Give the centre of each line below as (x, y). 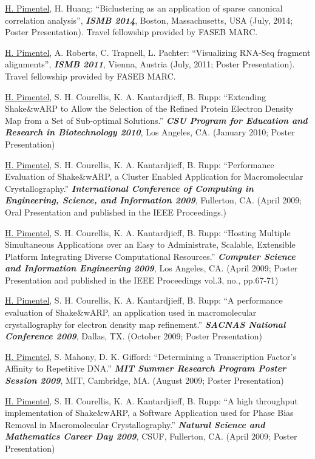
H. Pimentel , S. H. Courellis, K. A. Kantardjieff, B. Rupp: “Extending (135, 96)
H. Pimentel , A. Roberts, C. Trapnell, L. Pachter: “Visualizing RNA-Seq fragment (158, 52)
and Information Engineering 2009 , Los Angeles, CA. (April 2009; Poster (151, 268)
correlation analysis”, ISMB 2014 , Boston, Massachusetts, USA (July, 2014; (149, 20)
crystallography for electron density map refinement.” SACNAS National (145, 324)
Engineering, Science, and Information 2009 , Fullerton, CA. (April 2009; (154, 200)
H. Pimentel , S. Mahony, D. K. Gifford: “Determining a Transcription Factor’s (151, 356)
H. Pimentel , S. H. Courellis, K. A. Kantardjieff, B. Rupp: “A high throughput (151, 400)
